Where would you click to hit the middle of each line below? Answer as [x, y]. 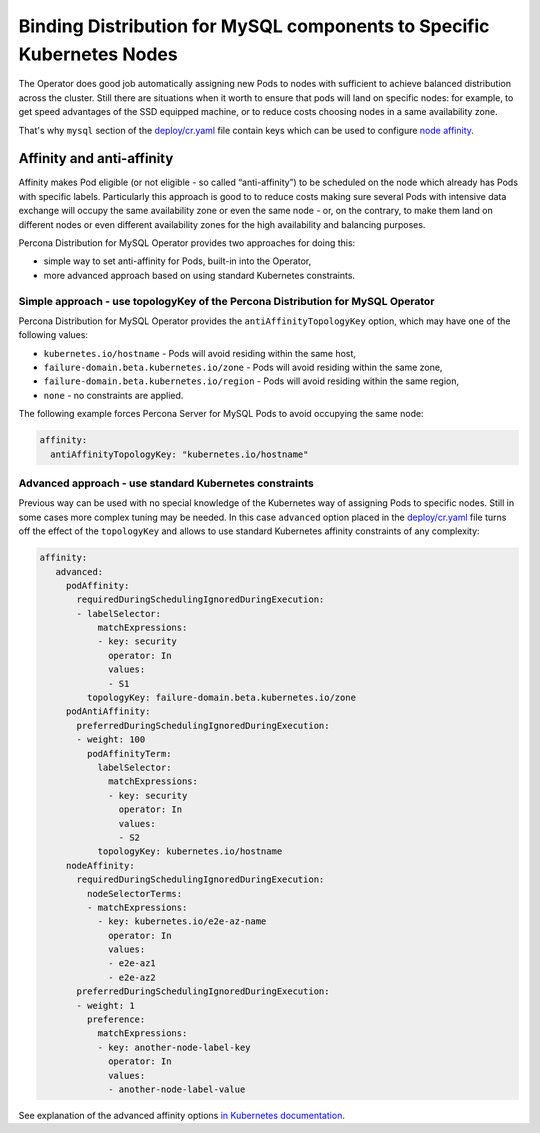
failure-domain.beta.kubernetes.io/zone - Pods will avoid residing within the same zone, [243, 367]
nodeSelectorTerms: [134, 893]
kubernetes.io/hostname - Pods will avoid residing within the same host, [200, 353]
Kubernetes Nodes [98, 54]
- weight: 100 [111, 739]
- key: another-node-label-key [174, 1047]
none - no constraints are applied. [113, 395]
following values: [53, 335]
